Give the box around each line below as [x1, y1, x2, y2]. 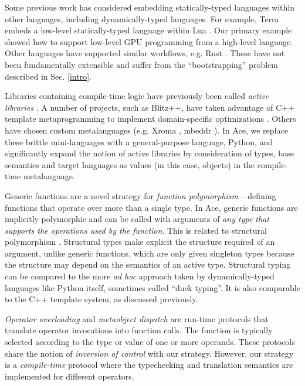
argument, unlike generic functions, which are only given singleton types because [5, 247, 294, 259]
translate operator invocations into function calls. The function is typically [5, 324, 273, 336]
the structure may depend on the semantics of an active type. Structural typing [5, 258, 291, 271]
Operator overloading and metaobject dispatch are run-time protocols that [5, 312, 269, 324]
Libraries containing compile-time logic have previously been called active [5, 90, 269, 102]
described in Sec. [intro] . [5, 70, 91, 82]
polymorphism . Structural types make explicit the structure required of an [5, 235, 275, 248]
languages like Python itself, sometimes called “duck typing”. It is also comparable [5, 281, 300, 293]
